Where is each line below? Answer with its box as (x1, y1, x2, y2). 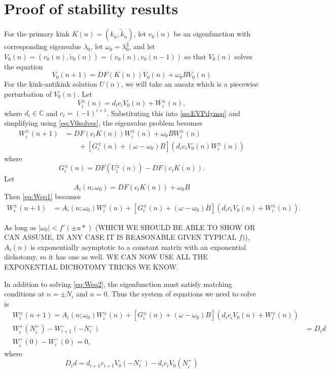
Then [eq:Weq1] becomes (4, 191, 81, 201)
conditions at (4, 288, 45, 299)
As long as (4, 221, 36, 232)
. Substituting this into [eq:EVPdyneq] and (106, 107, 240, 118)
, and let (129, 41, 155, 52)
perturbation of (4, 88, 52, 99)
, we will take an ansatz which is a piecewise (121, 79, 259, 89)
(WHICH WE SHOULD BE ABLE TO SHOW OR (95, 221, 255, 232)
